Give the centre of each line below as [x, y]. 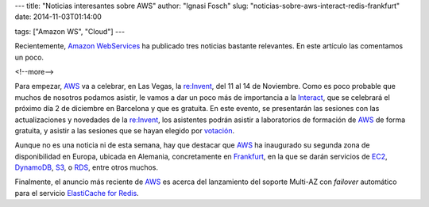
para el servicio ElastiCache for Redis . [77, 193]
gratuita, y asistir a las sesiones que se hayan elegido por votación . [124, 130]
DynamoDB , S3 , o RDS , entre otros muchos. [87, 167]
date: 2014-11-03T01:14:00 [58, 17]
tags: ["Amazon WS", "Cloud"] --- [70, 31]
